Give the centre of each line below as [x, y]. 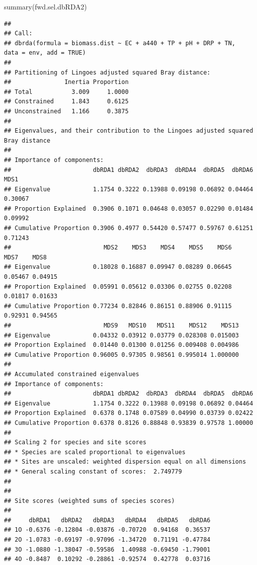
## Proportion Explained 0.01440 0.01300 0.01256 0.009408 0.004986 [122, 345]
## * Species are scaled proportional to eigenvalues [95, 452]
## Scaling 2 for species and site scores [75, 443]
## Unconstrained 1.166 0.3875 [66, 111]
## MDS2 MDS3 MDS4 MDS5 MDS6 [118, 248]
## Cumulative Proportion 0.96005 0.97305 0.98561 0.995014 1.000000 [122, 355]
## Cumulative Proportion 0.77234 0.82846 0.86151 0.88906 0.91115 [118, 306]
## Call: [18, 34]
